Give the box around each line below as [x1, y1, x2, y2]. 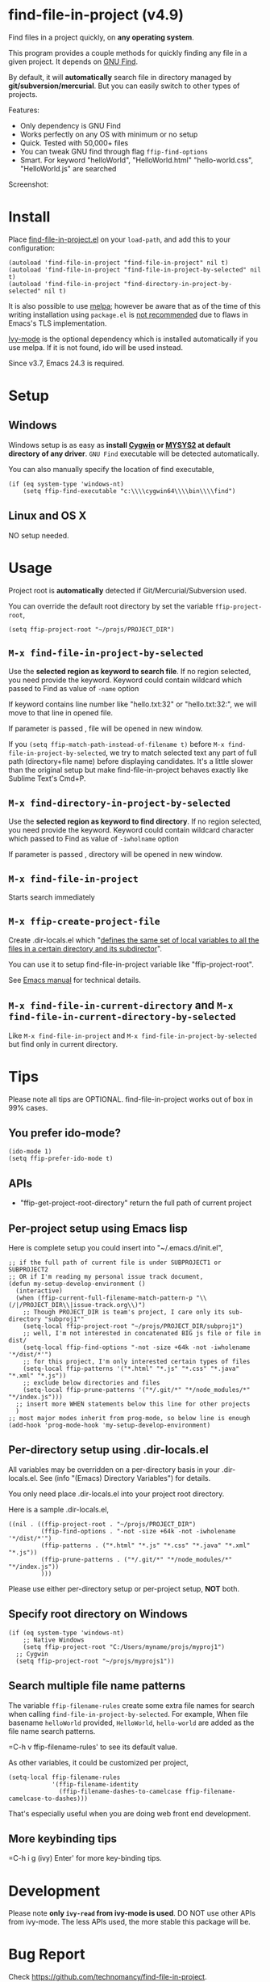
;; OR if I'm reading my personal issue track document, [8, 1273, 204, 1281]
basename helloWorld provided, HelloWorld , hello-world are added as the [8, 1718, 255, 1727]
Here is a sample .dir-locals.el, [8, 1504, 110, 1514]
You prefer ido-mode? [8, 1126, 121, 1141]
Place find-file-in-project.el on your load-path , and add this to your [8, 234, 231, 244]
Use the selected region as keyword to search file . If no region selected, [8, 667, 251, 677]
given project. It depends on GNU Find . [8, 57, 139, 66]
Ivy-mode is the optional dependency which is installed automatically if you [8, 334, 259, 344]
